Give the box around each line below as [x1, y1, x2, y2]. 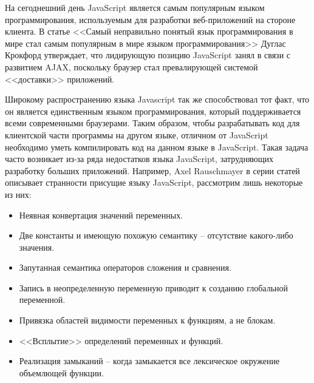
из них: [5, 188, 32, 200]
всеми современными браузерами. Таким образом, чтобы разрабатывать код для [5, 117, 300, 129]
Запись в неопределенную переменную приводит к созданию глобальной [19, 281, 288, 294]
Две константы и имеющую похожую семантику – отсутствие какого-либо [19, 229, 293, 242]
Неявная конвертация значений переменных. [19, 208, 183, 221]
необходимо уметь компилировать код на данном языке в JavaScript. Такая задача [5, 140, 309, 153]
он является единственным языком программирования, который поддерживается [5, 104, 301, 117]
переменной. [19, 293, 66, 306]
